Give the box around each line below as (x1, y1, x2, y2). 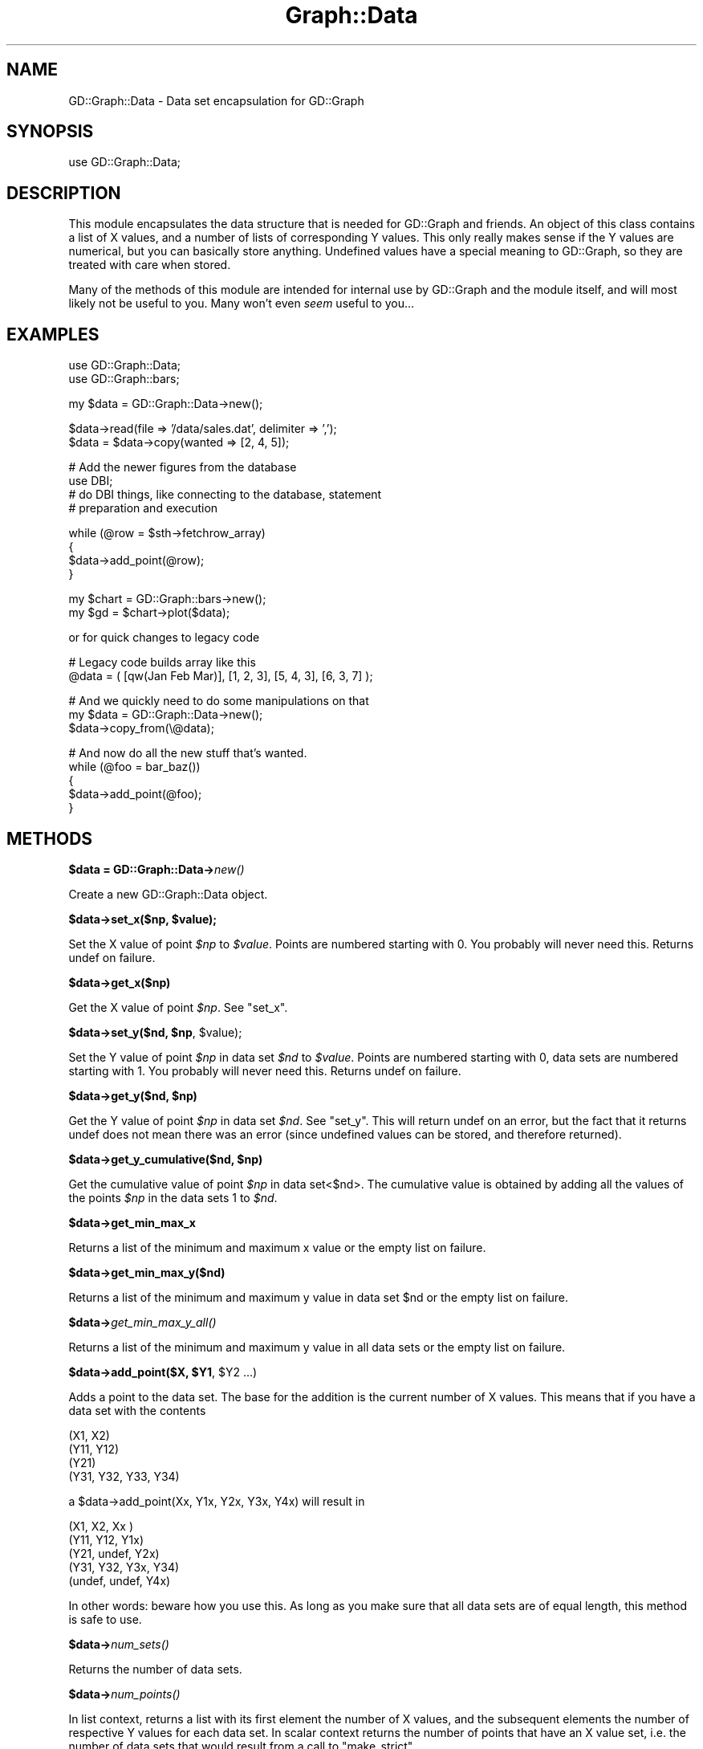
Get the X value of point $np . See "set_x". (68, 1000, 288, 1014)
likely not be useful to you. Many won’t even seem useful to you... (68, 296, 415, 311)
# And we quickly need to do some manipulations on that (68, 694, 369, 708)
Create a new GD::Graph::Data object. (68, 887, 268, 901)
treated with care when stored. (68, 258, 231, 272)
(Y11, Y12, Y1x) (68, 1532, 144, 1547)
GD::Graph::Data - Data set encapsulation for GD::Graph (68, 93, 364, 108)
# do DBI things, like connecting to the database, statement (68, 487, 382, 502)
